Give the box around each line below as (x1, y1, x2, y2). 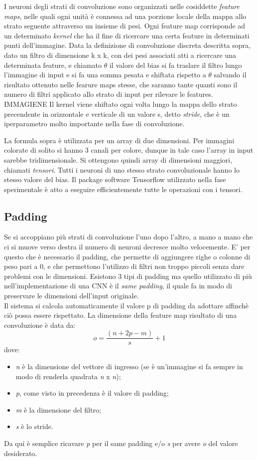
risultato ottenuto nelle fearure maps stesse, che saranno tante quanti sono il (4, 79, 238, 89)
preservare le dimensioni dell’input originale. (4, 290, 139, 301)
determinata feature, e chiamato (4, 59, 102, 70)
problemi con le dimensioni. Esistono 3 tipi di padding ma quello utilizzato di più (4, 270, 252, 281)
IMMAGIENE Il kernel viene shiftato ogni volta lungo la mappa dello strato (4, 98, 237, 109)
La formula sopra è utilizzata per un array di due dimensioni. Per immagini (4, 135, 235, 145)
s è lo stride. (15, 421, 53, 432)
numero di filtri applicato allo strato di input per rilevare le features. (4, 89, 213, 99)
